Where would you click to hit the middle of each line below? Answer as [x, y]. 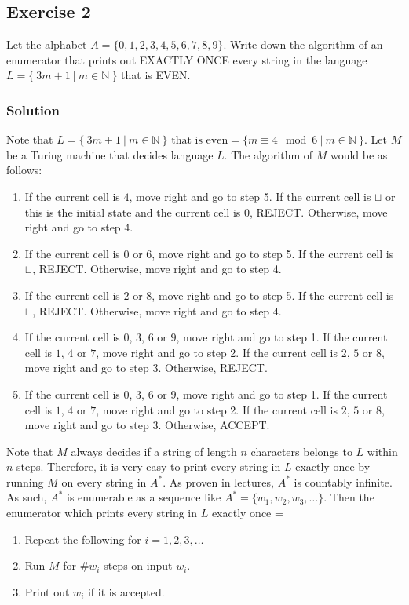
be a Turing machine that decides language [110, 154]
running [25, 481]
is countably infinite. [343, 481]
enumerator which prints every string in [102, 513]
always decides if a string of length [154, 451]
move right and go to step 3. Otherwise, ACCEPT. [147, 425]
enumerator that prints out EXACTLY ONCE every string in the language [187, 59]
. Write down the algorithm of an [303, 44]
